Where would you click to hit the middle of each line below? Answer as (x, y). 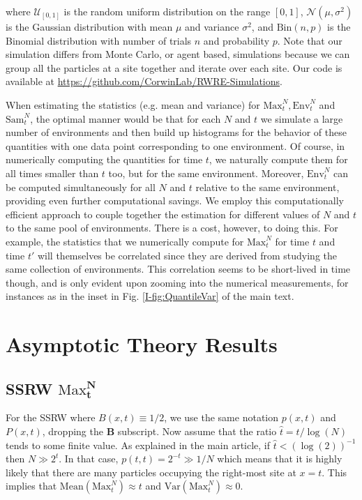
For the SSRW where (51, 417)
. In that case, (89, 459)
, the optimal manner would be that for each (126, 118)
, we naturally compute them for (278, 159)
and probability (236, 40)
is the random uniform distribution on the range (167, 11)
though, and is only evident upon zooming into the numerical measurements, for (177, 282)
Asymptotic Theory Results (142, 344)
